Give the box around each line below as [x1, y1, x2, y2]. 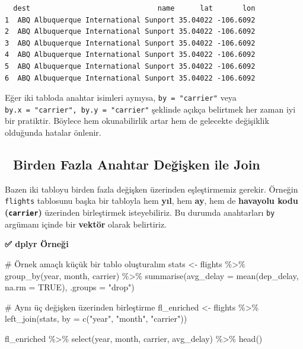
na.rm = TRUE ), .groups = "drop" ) [5, 281, 135, 293]
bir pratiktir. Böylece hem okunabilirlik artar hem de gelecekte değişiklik [5, 114, 269, 127]
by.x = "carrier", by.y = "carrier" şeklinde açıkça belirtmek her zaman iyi [5, 103, 296, 115]
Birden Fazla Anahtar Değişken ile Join [12, 155, 260, 174]
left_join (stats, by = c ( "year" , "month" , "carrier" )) [5, 312, 187, 325]
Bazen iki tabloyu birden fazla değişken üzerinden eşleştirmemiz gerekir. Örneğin [5, 182, 298, 195]
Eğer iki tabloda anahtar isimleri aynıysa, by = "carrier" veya [5, 91, 237, 104]
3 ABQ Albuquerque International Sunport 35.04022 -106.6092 [5, 39, 256, 47]
